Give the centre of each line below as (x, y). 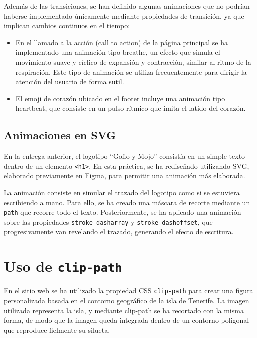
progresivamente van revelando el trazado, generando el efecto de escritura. (119, 231)
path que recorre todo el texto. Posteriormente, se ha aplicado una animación (123, 212)
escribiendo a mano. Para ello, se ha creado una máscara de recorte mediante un (127, 202)
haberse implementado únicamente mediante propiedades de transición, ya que (124, 16)
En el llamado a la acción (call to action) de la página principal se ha (122, 42)
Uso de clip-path (63, 266)
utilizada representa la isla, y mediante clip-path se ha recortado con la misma (124, 310)
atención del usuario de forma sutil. (70, 82)
